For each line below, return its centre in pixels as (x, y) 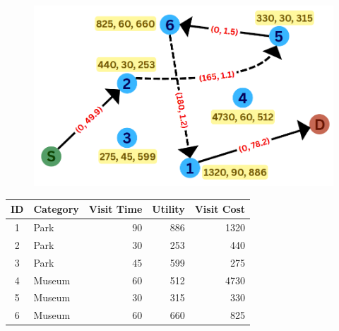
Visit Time (115, 209)
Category (56, 209)
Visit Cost (220, 209)
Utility (168, 209)
